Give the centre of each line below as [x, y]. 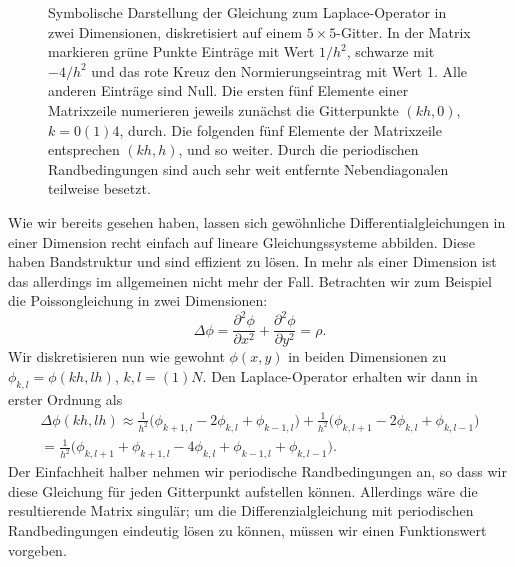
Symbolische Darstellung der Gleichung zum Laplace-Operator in [247, 12]
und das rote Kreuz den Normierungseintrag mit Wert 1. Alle [279, 70]
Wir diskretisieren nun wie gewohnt [116, 356]
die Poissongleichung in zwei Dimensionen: [138, 300]
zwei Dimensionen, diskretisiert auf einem [175, 31]
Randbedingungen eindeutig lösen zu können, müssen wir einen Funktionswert [247, 529]
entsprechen [84, 149]
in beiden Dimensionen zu [367, 356]
